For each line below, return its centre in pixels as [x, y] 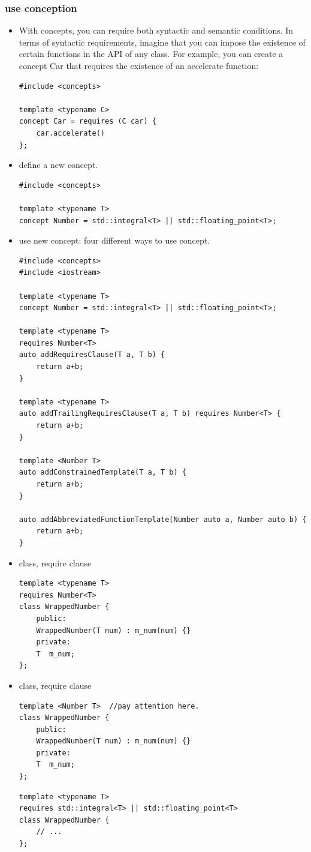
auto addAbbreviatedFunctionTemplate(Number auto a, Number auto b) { [163, 519]
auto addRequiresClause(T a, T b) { [92, 355]
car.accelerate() [70, 133]
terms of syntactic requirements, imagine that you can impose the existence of [162, 42]
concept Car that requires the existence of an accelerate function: [139, 65]
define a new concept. [58, 165]
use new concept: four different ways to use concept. [114, 240]
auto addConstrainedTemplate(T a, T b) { [102, 472]
